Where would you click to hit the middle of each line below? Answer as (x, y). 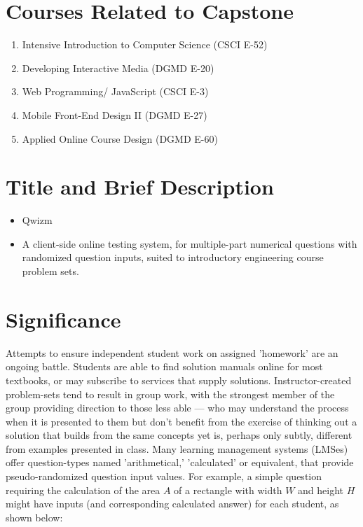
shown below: (34, 517)
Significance (63, 319)
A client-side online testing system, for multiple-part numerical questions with (190, 243)
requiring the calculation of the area (83, 490)
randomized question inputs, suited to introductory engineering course (173, 257)
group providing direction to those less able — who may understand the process (177, 408)
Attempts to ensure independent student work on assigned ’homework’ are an (172, 352)
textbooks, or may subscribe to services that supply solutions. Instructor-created (179, 380)
